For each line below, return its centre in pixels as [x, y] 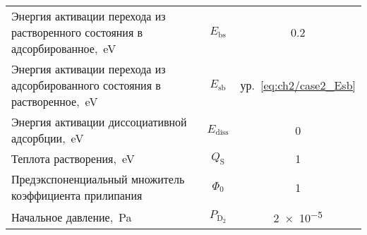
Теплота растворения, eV [73, 158]
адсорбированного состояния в [86, 85]
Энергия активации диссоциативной [99, 122]
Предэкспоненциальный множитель [98, 179]
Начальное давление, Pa [72, 217]
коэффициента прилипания [77, 195]
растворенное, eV [55, 101]
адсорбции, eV [48, 138]
